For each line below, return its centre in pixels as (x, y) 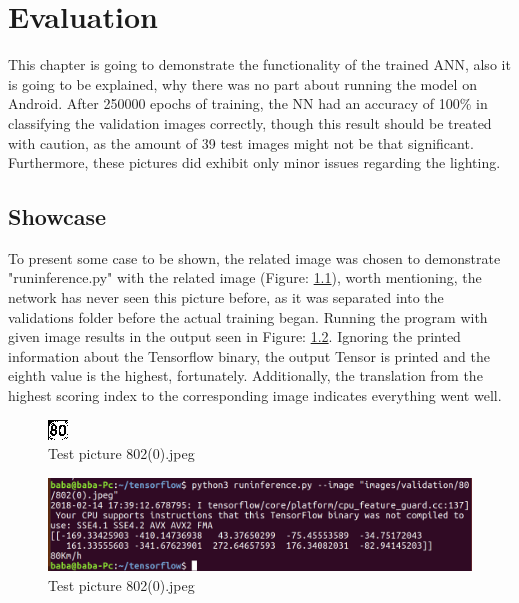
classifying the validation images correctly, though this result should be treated (250, 122)
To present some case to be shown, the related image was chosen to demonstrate (254, 257)
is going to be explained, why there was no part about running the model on (242, 83)
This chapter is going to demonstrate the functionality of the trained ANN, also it (259, 64)
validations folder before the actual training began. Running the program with (248, 316)
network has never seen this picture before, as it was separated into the (226, 297)
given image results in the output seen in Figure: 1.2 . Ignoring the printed (234, 336)
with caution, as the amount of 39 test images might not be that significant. (241, 142)
